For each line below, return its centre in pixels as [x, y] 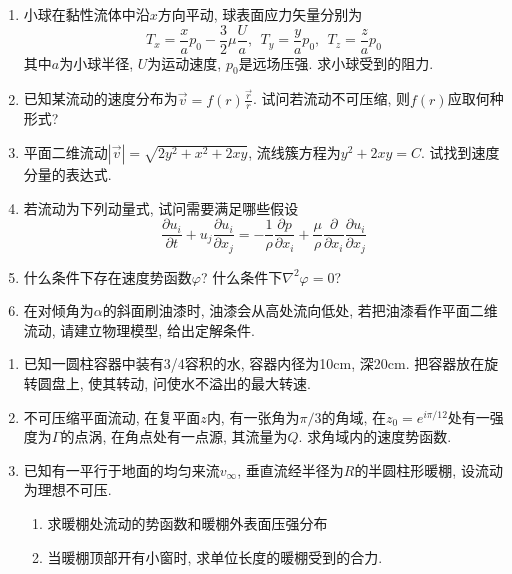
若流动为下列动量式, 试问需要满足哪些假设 [161, 207]
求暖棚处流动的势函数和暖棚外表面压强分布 [187, 523]
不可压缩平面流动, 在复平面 [112, 416]
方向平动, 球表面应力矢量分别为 [260, 14]
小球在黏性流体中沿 [86, 14]
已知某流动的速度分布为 [100, 98]
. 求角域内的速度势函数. [375, 436]
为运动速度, [184, 62]
